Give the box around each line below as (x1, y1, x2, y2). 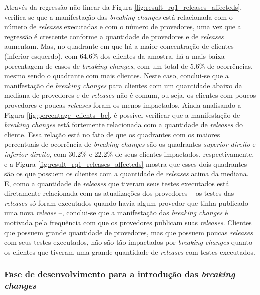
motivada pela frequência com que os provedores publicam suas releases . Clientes (4, 217, 252, 228)
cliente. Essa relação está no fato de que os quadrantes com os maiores (4, 129, 220, 139)
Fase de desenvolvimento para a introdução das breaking (4, 268, 235, 280)
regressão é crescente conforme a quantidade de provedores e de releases (4, 31, 224, 41)
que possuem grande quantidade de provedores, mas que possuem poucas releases (4, 227, 253, 237)
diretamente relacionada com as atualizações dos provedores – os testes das (4, 188, 234, 198)
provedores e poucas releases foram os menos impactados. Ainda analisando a (4, 99, 241, 110)
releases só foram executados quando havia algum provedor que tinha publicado (4, 197, 248, 208)
